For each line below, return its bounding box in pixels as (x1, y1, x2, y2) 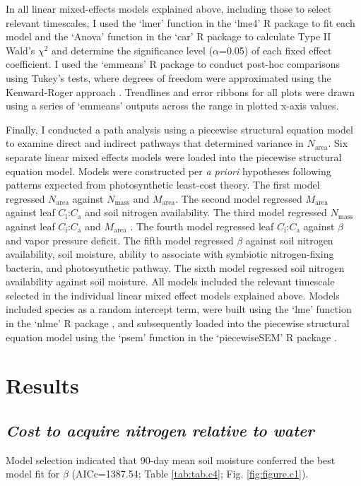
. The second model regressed (175, 191, 302, 206)
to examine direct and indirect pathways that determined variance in (6, 136, 304, 150)
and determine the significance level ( (52, 42, 213, 57)
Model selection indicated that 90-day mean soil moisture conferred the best (6, 452, 336, 467)
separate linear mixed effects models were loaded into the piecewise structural (6, 149, 342, 164)
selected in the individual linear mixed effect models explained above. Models (6, 288, 340, 302)
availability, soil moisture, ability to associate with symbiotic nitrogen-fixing (6, 247, 334, 261)
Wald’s (6, 42, 35, 57)
